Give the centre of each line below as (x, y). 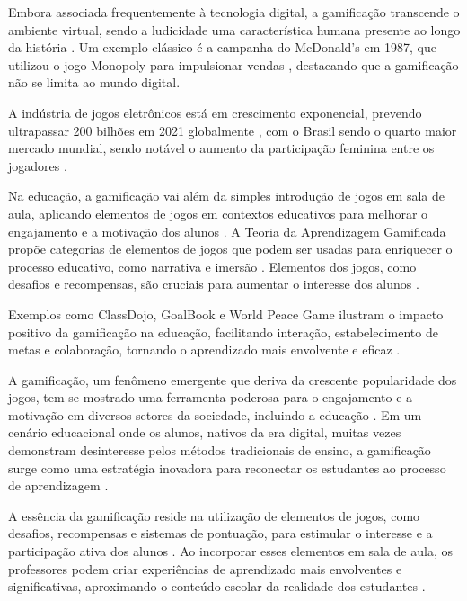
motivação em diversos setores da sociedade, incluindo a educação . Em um (215, 414)
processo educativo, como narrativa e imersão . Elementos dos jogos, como (212, 266)
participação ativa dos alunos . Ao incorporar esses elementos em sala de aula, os (230, 551)
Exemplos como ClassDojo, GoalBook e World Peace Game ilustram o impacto (226, 314)
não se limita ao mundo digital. (94, 82)
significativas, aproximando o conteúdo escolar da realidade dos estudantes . (217, 586)
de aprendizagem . (58, 485)
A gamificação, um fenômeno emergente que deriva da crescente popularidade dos (233, 379)
